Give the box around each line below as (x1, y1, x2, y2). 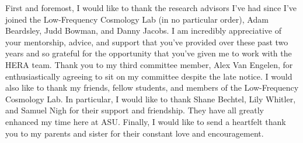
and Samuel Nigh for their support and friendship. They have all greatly (5, 104, 264, 116)
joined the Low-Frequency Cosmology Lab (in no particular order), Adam (5, 13, 269, 25)
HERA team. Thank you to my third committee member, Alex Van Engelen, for (5, 58, 293, 70)
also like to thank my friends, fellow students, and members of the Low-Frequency (5, 81, 299, 94)
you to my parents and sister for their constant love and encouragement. (5, 127, 264, 139)
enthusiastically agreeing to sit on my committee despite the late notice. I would (5, 70, 292, 82)
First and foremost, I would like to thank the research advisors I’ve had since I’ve (5, 2, 297, 13)
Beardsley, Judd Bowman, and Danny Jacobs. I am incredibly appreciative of (5, 24, 281, 37)
